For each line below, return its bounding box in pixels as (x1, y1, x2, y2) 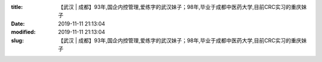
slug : (11, 36, 24, 44)
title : (11, 4, 23, 10)
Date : (11, 20, 25, 27)
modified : (11, 29, 36, 36)
